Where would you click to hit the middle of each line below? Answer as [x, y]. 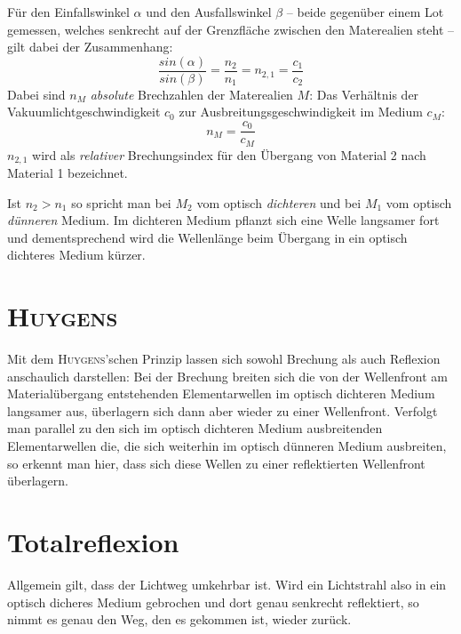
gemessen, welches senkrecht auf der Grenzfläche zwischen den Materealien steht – [231, 29]
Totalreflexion [93, 542]
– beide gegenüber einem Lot [365, 12]
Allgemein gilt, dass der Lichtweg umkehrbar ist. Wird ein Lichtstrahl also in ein [227, 584]
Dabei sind [36, 94]
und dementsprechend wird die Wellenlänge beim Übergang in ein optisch [207, 237]
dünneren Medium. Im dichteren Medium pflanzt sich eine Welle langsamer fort [223, 220]
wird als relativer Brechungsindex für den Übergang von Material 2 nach [229, 154]
